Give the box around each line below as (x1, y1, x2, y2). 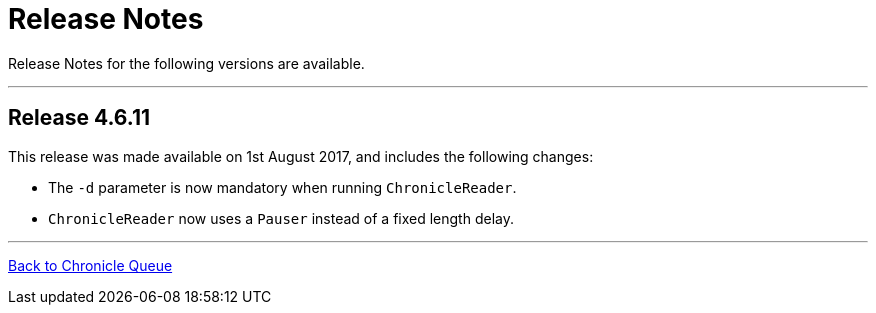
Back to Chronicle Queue (8, 256, 173, 274)
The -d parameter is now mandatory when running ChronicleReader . (48, 178, 517, 196)
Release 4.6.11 (8, 105, 151, 131)
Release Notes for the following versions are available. (8, 54, 365, 72)
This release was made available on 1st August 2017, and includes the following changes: (8, 147, 594, 165)
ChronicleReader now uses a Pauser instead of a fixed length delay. (48, 209, 514, 227)
